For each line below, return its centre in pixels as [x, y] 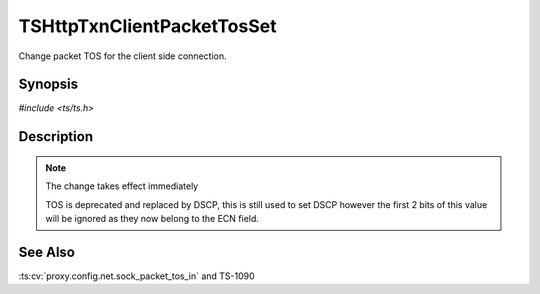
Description [56, 136]
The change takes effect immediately [122, 186]
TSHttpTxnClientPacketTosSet [147, 26]
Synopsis [48, 84]
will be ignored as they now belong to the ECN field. [152, 219]
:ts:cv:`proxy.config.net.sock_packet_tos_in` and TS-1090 [136, 276]
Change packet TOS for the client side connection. [122, 56]
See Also [46, 251]
